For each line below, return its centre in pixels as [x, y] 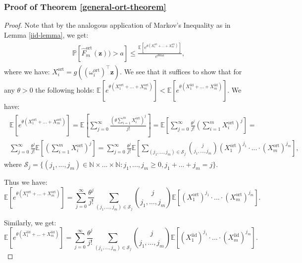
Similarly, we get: [30, 222]
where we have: [27, 71]
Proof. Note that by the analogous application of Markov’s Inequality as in [117, 25]
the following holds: [65, 89]
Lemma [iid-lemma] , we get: [46, 34]
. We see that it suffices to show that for [181, 71]
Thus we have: [26, 182]
